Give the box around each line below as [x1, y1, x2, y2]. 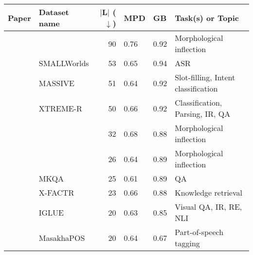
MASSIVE [38, 77, 74, 89]
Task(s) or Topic [175, 12, 239, 23]
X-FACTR [38, 187, 74, 198]
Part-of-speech [175, 226, 224, 237]
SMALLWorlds [38, 57, 89, 69]
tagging [175, 237, 200, 249]
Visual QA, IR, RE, [175, 201, 242, 212]
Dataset [38, 6, 69, 18]
